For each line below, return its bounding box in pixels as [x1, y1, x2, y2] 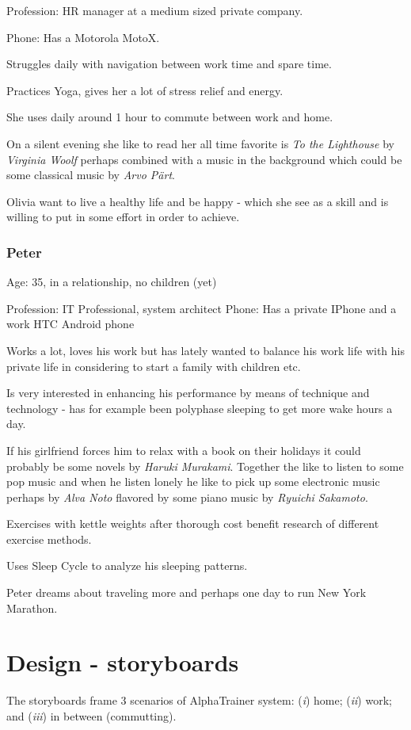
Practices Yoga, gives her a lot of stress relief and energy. [6, 82, 284, 98]
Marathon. [6, 599, 58, 616]
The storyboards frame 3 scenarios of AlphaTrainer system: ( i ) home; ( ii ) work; [6, 692, 392, 709]
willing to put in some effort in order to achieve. [6, 208, 240, 225]
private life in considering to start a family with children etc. [6, 357, 301, 374]
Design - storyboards [6, 646, 239, 678]
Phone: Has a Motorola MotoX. [6, 29, 160, 45]
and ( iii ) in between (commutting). [6, 707, 177, 724]
